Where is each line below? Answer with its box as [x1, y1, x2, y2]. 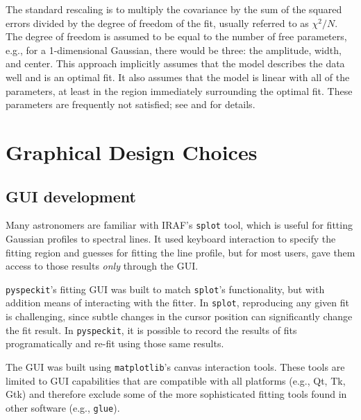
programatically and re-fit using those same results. [6, 336, 224, 351]
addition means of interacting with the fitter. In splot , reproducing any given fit [6, 295, 349, 310]
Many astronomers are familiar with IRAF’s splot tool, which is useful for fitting [6, 218, 353, 232]
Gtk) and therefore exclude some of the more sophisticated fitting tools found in [6, 387, 347, 401]
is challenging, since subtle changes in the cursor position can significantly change [6, 309, 353, 324]
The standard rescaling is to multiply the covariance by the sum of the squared [6, 2, 342, 16]
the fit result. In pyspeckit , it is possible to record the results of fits [6, 322, 297, 337]
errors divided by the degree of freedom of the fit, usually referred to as [6, 15, 309, 30]
